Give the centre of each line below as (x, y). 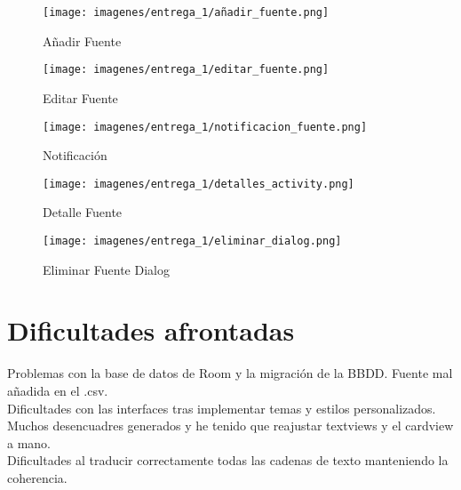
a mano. (29, 442)
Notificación (75, 155)
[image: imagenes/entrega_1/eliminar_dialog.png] (192, 241)
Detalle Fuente (83, 212)
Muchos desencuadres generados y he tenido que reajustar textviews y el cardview (230, 426)
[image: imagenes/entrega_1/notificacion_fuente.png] (205, 127)
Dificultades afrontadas (151, 330)
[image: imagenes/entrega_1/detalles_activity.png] (199, 184)
